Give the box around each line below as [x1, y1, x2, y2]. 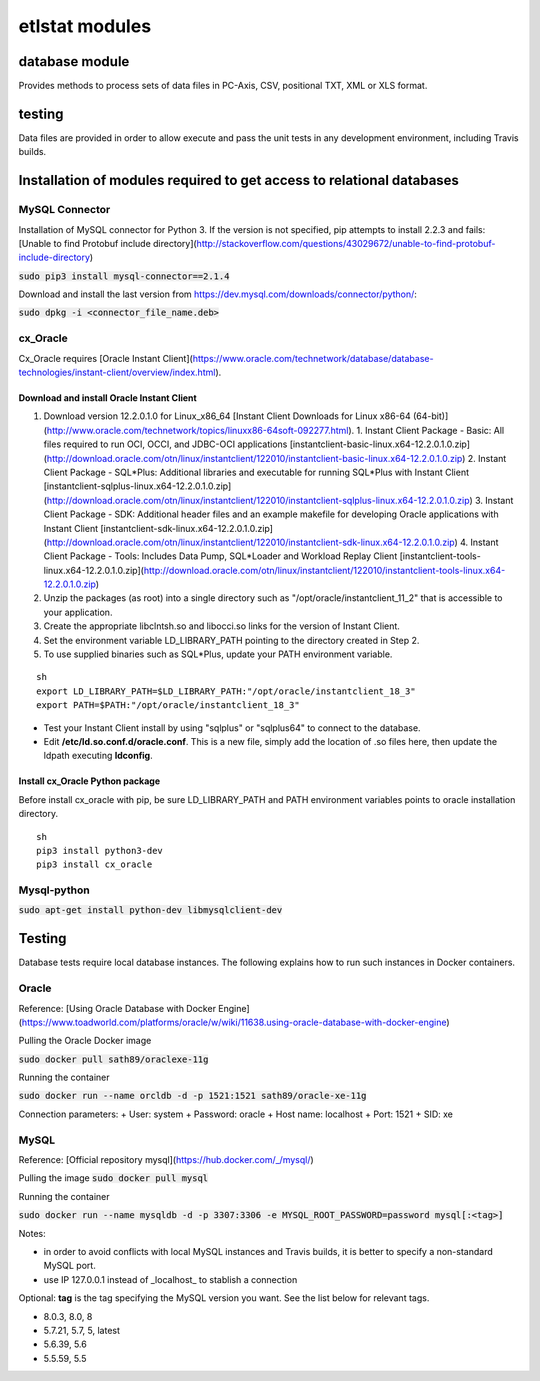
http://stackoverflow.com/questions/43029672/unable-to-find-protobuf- [196, 237, 496, 249]
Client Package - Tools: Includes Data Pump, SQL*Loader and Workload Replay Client [43, 550, 398, 562]
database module [18, 53, 130, 70]
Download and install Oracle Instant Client [18, 392, 197, 404]
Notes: [18, 1227, 46, 1239]
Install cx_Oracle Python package [18, 775, 161, 787]
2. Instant [467, 452, 507, 464]
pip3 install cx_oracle [36, 859, 153, 870]
